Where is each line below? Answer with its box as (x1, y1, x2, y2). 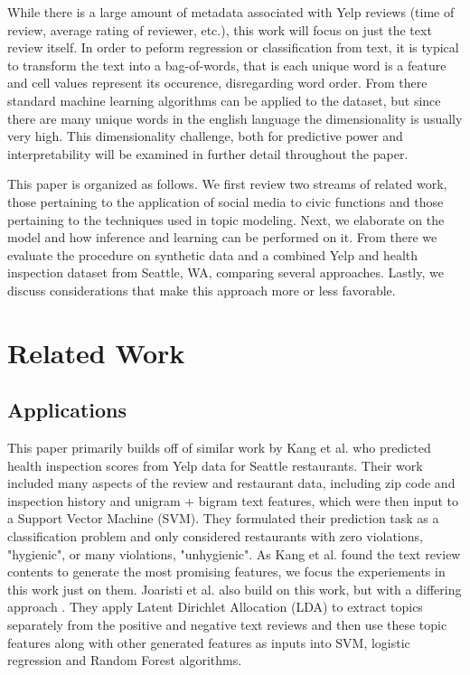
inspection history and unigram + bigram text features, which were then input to (7, 491, 459, 510)
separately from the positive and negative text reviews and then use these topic (7, 615, 447, 634)
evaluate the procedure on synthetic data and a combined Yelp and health (7, 245, 418, 264)
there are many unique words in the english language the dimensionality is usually (7, 108, 463, 127)
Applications (7, 396, 127, 424)
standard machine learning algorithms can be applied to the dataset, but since (7, 90, 441, 109)
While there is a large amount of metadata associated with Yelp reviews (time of (7, 3, 455, 21)
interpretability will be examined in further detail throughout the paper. (7, 144, 409, 163)
